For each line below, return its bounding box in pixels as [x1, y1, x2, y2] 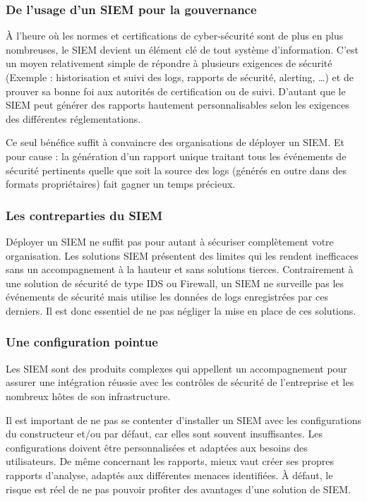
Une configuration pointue [6, 333, 158, 351]
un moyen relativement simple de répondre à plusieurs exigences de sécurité [6, 56, 332, 71]
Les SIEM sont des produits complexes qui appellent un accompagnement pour [6, 361, 347, 375]
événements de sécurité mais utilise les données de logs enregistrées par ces [6, 289, 328, 304]
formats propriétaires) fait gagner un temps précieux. [6, 176, 236, 191]
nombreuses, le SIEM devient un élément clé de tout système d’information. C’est [6, 42, 359, 56]
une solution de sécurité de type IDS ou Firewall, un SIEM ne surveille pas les [6, 275, 344, 290]
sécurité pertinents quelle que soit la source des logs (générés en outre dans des [6, 162, 347, 177]
